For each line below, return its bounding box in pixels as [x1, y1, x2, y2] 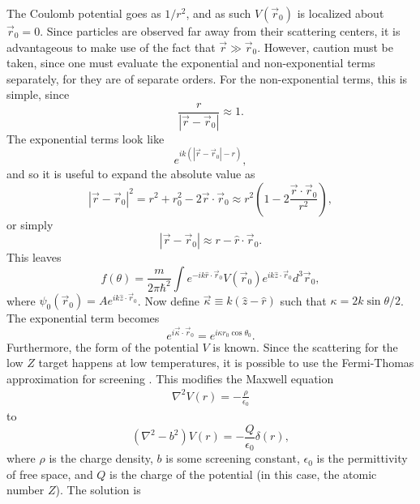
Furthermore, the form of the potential [6, 338, 199, 355]
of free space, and [6, 465, 93, 482]
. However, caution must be [257, 38, 393, 55]
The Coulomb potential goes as [6, 5, 161, 21]
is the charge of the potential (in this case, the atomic [109, 465, 377, 482]
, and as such [186, 5, 251, 21]
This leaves [6, 249, 62, 266]
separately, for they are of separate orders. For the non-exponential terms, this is [6, 70, 408, 87]
